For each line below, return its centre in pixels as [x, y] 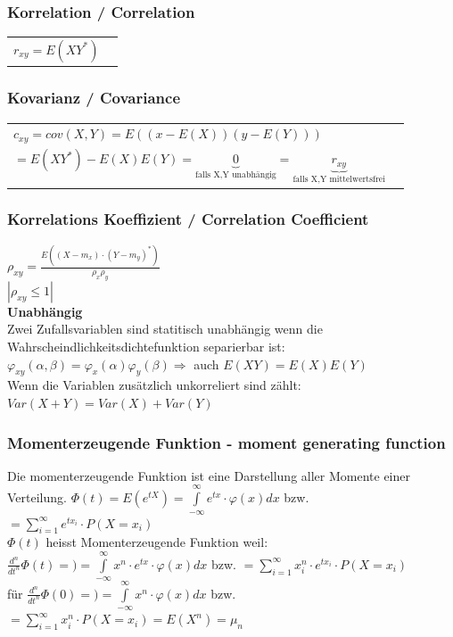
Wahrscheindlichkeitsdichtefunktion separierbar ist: [146, 347]
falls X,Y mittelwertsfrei [339, 180]
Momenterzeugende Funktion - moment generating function [226, 442]
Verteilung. [37, 497]
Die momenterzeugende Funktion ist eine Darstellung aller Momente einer [209, 475]
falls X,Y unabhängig [236, 175]
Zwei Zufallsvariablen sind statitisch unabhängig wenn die [165, 329]
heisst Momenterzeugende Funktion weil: [157, 542]
